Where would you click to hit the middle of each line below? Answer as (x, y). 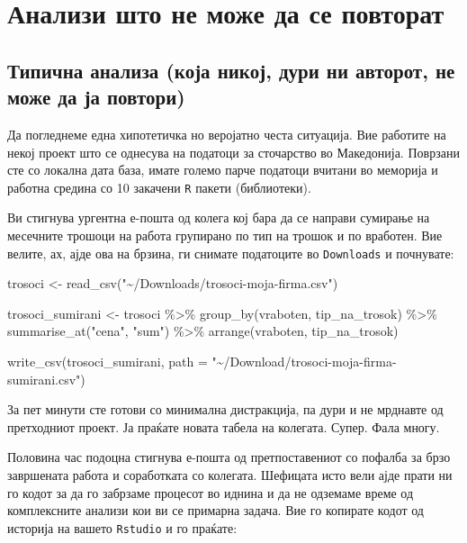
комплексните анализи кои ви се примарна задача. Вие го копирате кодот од (216, 510)
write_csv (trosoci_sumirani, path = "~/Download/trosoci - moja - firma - (202, 362)
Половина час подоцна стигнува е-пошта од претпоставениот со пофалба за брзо (229, 457)
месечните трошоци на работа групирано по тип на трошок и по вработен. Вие (225, 235)
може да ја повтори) (96, 97)
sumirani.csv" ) (46, 379)
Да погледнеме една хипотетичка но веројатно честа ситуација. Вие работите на (227, 134)
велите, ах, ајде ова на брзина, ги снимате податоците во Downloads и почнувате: (231, 253)
